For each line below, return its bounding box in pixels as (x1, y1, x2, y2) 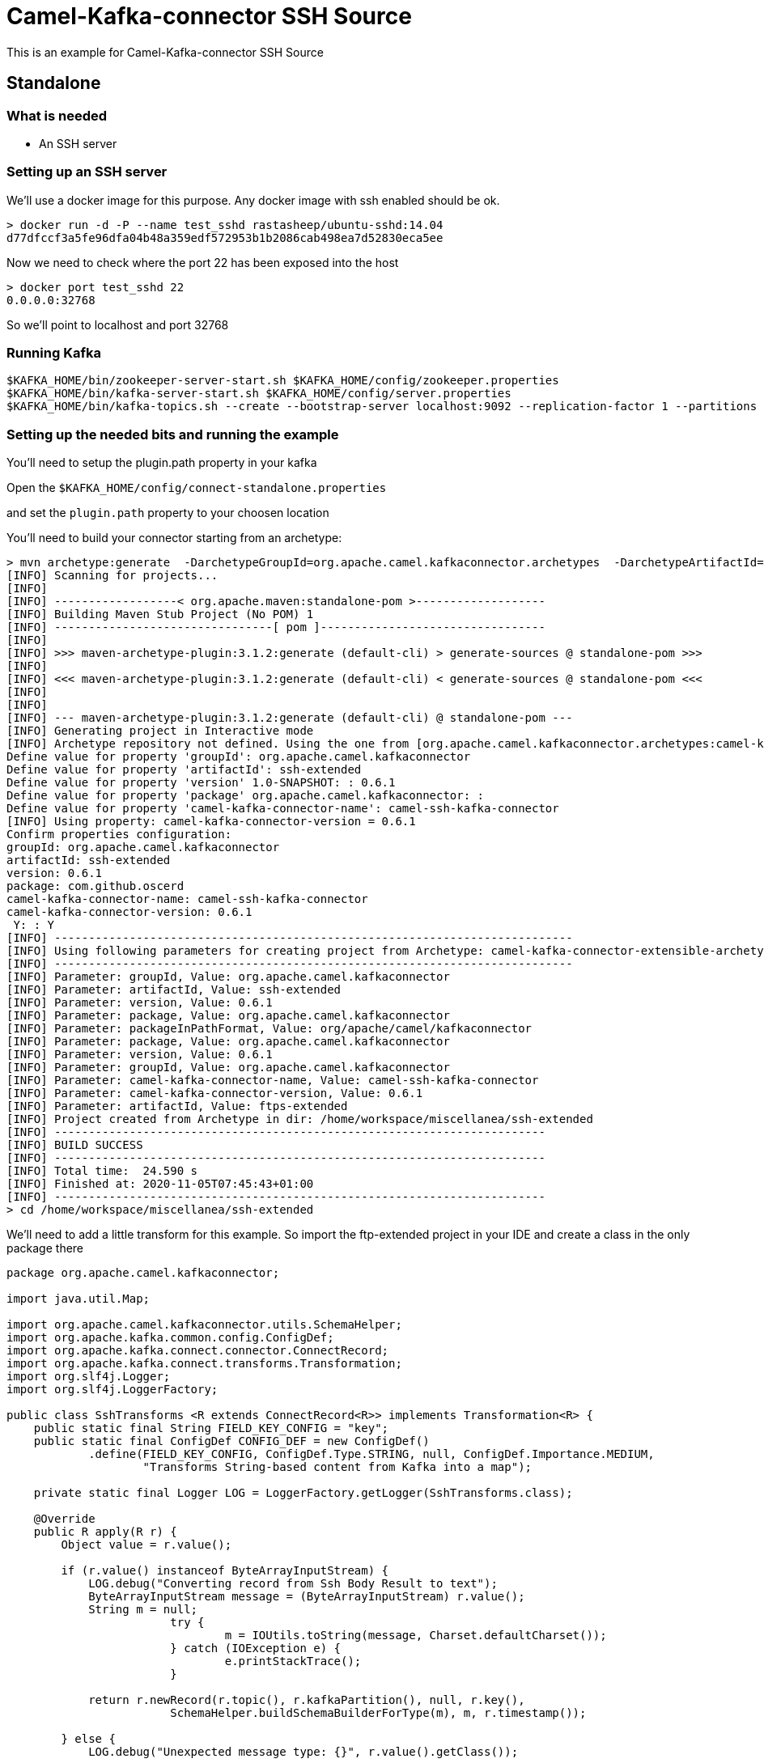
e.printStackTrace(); (224, 1655, 362, 1668)
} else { (61, 1732, 116, 1746)
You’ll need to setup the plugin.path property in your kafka (6, 456, 317, 470)
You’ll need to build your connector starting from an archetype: (6, 531, 342, 545)
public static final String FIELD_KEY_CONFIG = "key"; (33, 1422, 389, 1435)
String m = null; (88, 1603, 198, 1617)
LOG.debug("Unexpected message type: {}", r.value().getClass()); (88, 1745, 519, 1759)
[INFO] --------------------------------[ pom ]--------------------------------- (6, 621, 545, 634)
